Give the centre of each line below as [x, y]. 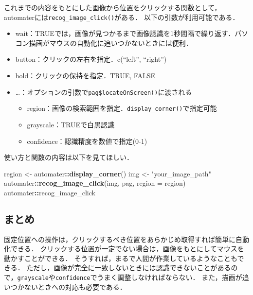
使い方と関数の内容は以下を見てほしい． [69, 157]
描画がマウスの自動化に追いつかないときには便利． [111, 43]
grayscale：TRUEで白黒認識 [71, 124]
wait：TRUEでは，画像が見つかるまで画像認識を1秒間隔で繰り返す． [125, 33]
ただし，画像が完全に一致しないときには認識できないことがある [129, 268]
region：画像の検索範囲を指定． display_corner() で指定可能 [122, 108]
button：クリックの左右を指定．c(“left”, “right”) [91, 59]
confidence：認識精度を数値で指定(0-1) [87, 141]
